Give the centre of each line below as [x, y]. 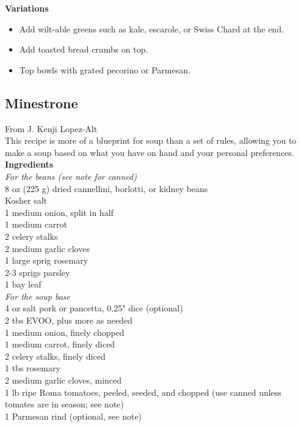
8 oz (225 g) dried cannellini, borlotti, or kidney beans [107, 188]
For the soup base [38, 296]
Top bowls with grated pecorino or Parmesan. [105, 69]
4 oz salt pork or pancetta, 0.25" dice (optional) [94, 308]
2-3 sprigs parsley [38, 272]
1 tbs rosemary [33, 368]
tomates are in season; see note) [64, 404]
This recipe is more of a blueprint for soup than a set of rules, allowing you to [151, 140]
